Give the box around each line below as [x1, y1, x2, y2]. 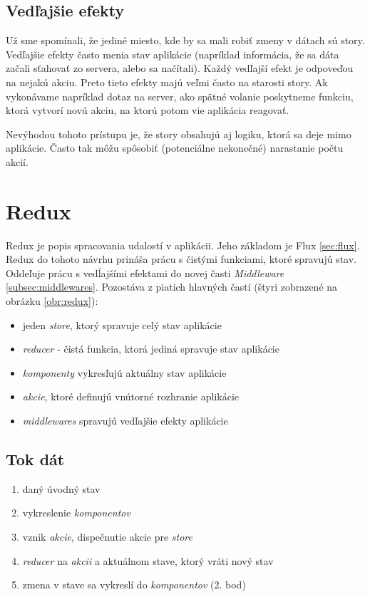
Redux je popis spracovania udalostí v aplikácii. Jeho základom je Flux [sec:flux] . [6, 237, 360, 252]
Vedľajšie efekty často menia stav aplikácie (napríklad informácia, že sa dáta [6, 46, 339, 61]
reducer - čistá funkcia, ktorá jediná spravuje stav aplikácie [22, 341, 279, 356]
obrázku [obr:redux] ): [6, 294, 98, 308]
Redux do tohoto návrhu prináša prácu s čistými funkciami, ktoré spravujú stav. [6, 251, 356, 266]
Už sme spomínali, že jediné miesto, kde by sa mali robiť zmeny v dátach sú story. [6, 33, 365, 48]
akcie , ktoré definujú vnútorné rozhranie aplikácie [22, 389, 240, 404]
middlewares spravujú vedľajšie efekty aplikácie [22, 413, 228, 428]
